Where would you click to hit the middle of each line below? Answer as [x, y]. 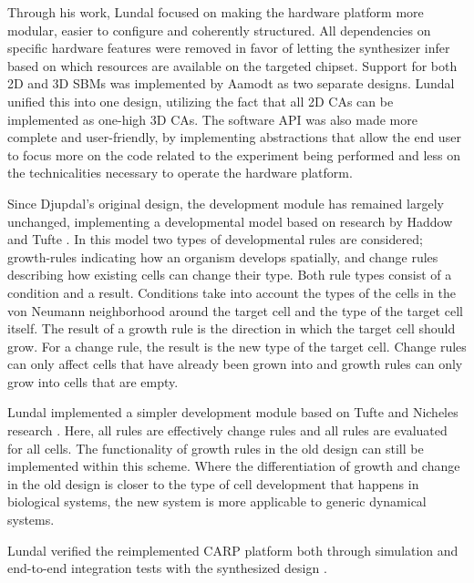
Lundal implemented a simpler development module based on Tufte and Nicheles [233, 412]
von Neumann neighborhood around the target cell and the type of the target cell [235, 310]
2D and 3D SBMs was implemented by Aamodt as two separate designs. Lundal [231, 83]
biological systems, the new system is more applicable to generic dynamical [217, 501]
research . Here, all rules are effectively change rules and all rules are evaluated [227, 430]
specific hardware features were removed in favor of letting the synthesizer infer [229, 48]
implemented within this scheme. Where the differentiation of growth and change [234, 466]
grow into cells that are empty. [93, 381]
